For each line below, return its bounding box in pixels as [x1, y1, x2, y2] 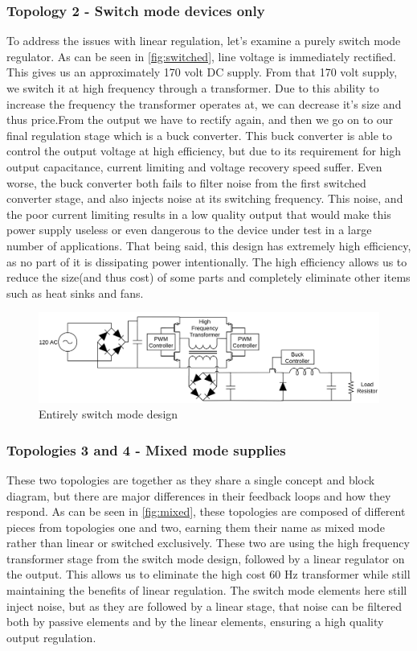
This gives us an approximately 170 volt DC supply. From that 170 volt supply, [6, 64, 398, 80]
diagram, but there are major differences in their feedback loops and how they [6, 487, 391, 504]
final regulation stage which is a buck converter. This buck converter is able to [6, 126, 392, 143]
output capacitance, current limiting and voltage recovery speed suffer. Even [6, 158, 382, 175]
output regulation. [6, 628, 96, 645]
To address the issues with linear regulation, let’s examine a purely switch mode [6, 32, 401, 49]
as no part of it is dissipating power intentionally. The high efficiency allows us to [6, 253, 407, 270]
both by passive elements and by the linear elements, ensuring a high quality [6, 613, 384, 630]
